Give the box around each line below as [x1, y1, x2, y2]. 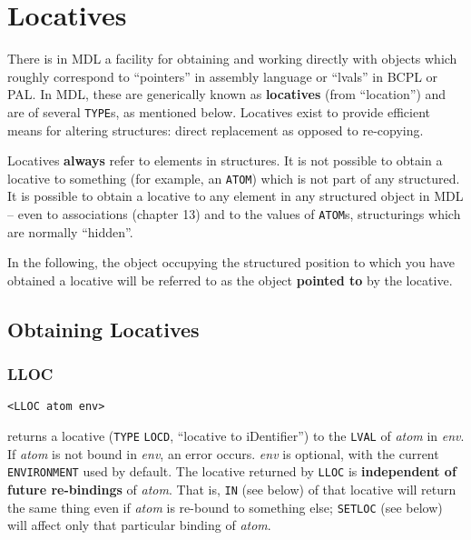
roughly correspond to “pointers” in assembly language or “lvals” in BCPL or [7, 66, 438, 85]
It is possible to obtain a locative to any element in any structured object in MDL [7, 186, 464, 205]
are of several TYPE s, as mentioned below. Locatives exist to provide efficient [7, 102, 430, 121]
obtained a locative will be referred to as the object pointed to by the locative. [7, 270, 453, 289]
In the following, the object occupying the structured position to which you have [7, 253, 455, 272]
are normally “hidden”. [7, 222, 133, 241]
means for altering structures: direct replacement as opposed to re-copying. [7, 120, 424, 139]
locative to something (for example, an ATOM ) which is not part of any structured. [7, 168, 460, 187]
